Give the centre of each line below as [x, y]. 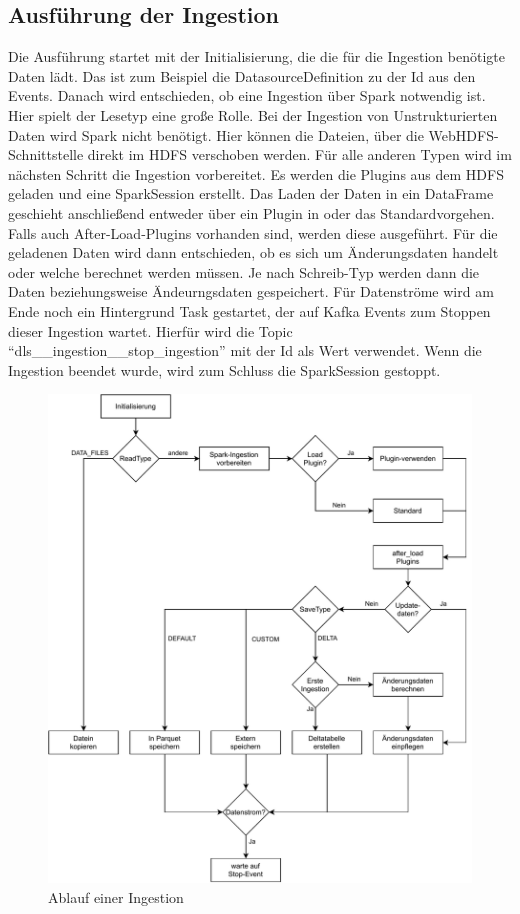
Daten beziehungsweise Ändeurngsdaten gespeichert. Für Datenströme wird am [251, 291]
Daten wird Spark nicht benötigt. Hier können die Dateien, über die [216, 134]
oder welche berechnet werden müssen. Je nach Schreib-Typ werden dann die [244, 271]
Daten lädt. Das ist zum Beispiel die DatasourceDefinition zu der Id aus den [242, 75]
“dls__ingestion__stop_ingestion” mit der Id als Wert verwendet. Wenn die [245, 350]
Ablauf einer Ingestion [116, 896]
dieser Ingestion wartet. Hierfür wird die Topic [150, 330]
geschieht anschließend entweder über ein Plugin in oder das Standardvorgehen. [251, 212]
